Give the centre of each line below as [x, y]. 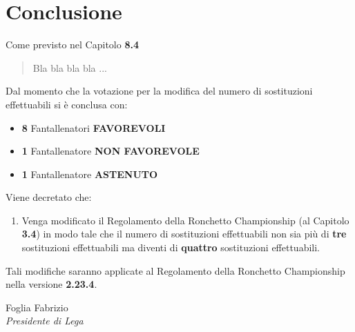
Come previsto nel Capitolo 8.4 [72, 45]
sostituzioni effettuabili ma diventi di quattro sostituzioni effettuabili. [171, 247]
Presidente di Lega [45, 321]
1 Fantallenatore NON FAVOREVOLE [111, 151]
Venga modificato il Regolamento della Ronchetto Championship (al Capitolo [185, 220]
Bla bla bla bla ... [70, 67]
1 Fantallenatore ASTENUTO [90, 174]
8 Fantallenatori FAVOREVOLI [94, 127]
